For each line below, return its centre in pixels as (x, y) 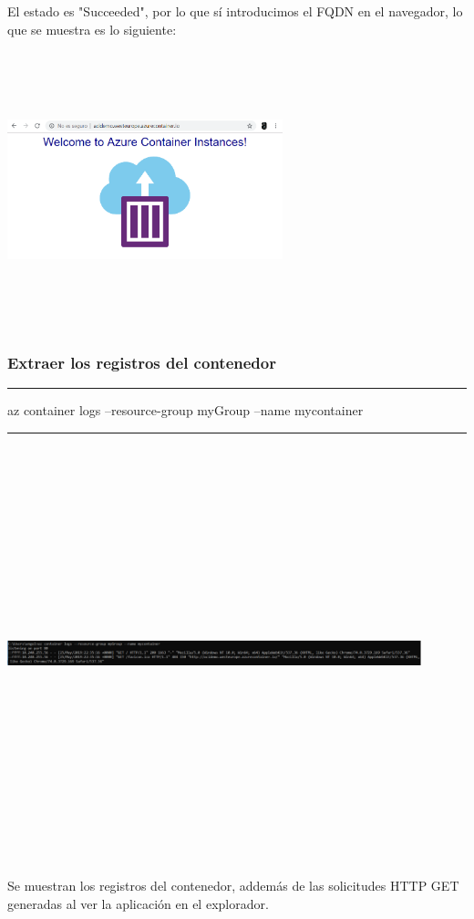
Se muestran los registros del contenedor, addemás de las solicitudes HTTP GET (233, 886)
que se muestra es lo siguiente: (92, 29)
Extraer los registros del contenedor (142, 363)
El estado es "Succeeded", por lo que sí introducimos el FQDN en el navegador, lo (235, 11)
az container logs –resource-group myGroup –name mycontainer (185, 410)
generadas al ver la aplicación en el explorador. (138, 903)
